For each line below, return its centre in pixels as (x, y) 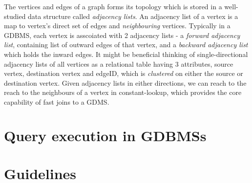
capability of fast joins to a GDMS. (57, 101)
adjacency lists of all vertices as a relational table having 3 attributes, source (119, 64)
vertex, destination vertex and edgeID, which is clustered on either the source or (124, 73)
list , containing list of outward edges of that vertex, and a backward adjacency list (126, 45)
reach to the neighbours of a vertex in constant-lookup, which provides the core (123, 92)
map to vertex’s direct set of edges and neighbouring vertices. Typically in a (117, 26)
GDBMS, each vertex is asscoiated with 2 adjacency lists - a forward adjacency (122, 35)
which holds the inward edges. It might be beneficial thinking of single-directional (126, 54)
